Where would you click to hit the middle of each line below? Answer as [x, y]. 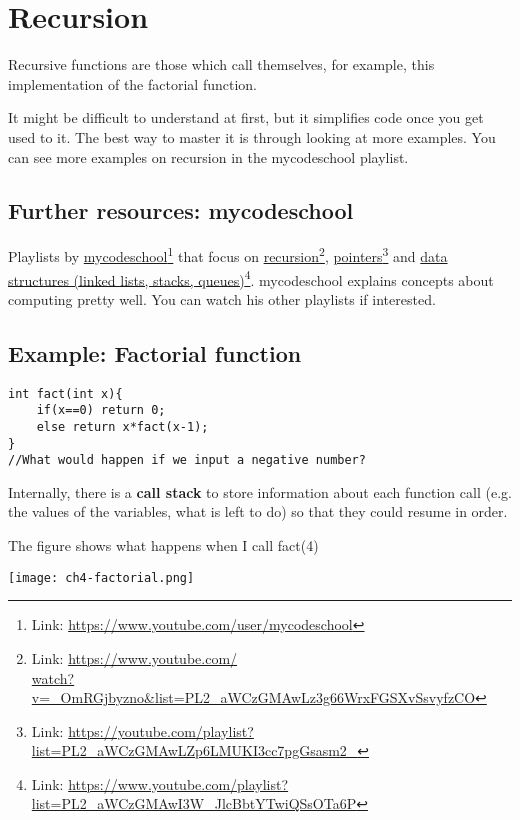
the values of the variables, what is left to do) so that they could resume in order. [258, 511]
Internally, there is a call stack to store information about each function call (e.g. [260, 491]
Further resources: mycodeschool [181, 210]
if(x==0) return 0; [101, 410]
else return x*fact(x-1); [122, 426]
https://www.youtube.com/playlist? [178, 783]
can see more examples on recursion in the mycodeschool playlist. [208, 156]
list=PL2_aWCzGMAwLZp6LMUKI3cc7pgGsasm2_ [194, 750]
